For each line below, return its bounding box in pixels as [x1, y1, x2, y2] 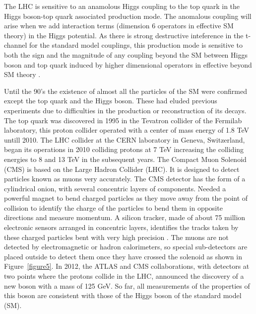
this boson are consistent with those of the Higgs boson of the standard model [4, 290, 242, 301]
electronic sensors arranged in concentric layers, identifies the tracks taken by [4, 222, 239, 233]
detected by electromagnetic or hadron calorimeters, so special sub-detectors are [4, 241, 248, 252]
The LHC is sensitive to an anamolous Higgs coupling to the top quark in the [4, 1, 240, 11]
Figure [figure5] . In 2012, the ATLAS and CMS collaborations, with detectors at [4, 261, 250, 271]
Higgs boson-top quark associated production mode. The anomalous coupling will [4, 10, 252, 21]
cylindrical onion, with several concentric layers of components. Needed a [4, 183, 226, 193]
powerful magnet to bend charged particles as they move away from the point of [4, 193, 248, 203]
